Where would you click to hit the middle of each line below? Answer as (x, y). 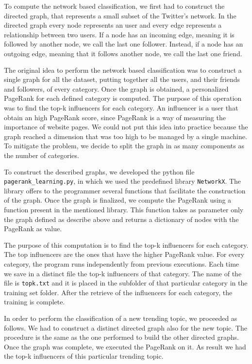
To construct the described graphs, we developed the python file (99, 171)
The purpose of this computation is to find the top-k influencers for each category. (126, 245)
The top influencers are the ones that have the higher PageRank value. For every (124, 254)
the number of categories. (42, 155)
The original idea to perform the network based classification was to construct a (123, 70)
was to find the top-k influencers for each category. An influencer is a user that (121, 107)
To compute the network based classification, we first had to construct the (114, 6)
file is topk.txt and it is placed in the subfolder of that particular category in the (126, 283)
